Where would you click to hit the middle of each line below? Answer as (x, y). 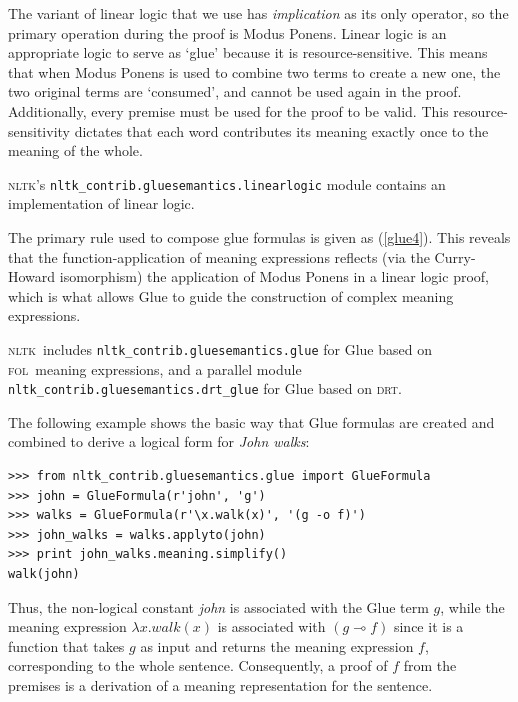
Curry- (455, 256)
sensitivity (39, 130)
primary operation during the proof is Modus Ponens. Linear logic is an (227, 32)
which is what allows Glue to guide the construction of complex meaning (231, 295)
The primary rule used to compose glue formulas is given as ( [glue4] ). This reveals (259, 237)
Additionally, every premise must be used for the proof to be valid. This (228, 110)
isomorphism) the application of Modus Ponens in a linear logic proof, (274, 276)
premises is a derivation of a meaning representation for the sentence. (220, 685)
